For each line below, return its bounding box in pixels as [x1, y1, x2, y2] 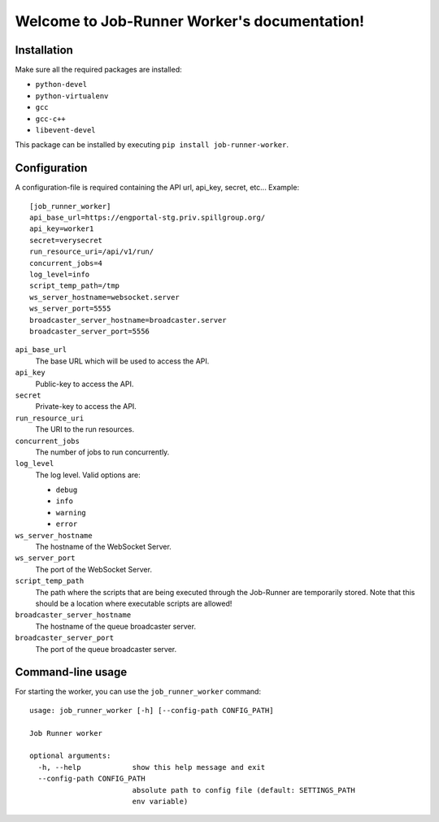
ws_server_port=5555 [29, 304, 111, 313]
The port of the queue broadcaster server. [35, 644, 177, 654]
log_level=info [29, 270, 90, 280]
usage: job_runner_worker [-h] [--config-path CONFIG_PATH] [29, 706, 274, 715]
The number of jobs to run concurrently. [35, 447, 170, 457]
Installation [15, 43, 73, 57]
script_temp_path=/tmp [29, 281, 120, 290]
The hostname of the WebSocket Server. [35, 541, 172, 552]
